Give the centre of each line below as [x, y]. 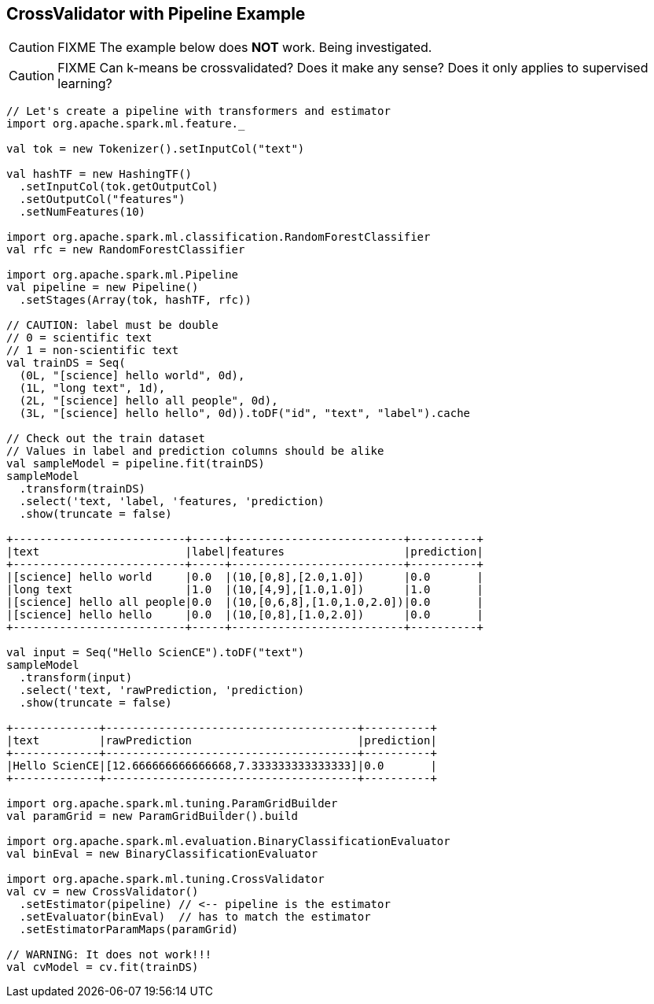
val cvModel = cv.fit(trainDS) [103, 967]
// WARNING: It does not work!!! [109, 955]
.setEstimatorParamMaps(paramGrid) [129, 930]
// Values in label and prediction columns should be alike [195, 451]
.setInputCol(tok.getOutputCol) [119, 187]
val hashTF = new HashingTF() [99, 174]
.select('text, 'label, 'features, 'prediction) [172, 502]
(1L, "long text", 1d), [92, 388]
